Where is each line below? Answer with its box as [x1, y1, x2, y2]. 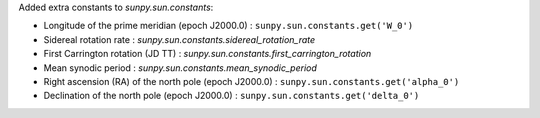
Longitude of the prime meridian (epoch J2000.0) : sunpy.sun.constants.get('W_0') [43, 20, 414, 32]
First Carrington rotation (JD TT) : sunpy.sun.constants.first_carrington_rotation [43, 48, 372, 60]
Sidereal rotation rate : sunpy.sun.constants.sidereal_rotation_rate [43, 33, 316, 45]
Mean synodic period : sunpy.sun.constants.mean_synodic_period [43, 61, 317, 74]
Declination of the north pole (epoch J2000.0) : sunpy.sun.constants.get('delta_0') [43, 90, 420, 102]
